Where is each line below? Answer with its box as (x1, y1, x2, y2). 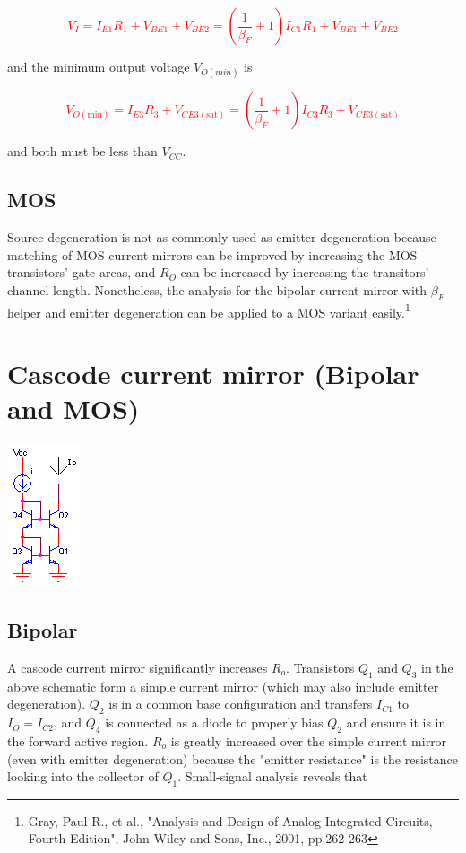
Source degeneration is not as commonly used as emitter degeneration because (7, 227, 436, 246)
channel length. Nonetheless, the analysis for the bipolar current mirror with (7, 280, 427, 299)
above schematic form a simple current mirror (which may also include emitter (7, 676, 439, 695)
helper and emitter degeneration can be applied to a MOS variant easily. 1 (7, 300, 410, 321)
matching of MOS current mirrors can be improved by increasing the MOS (7, 245, 418, 264)
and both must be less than (7, 142, 158, 161)
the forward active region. (7, 731, 149, 750)
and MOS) (7, 390, 140, 427)
